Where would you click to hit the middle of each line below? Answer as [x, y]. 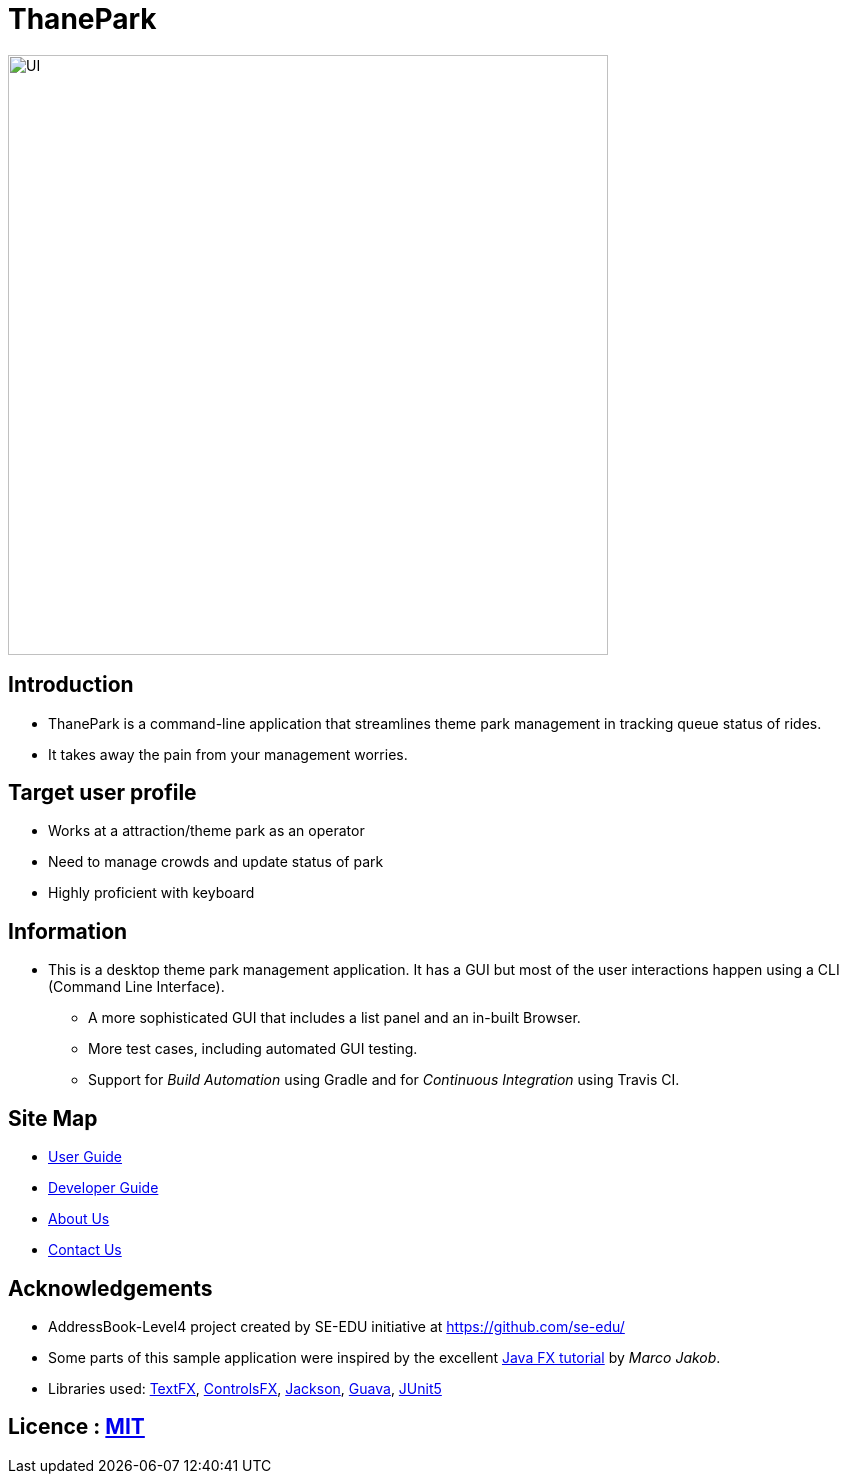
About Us [79, 1219]
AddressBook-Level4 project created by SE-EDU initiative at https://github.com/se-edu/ [336, 1326]
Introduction [71, 685]
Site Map [53, 1118]
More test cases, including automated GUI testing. [253, 1049]
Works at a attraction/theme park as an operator [206, 831]
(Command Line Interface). [136, 987]
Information [68, 931]
